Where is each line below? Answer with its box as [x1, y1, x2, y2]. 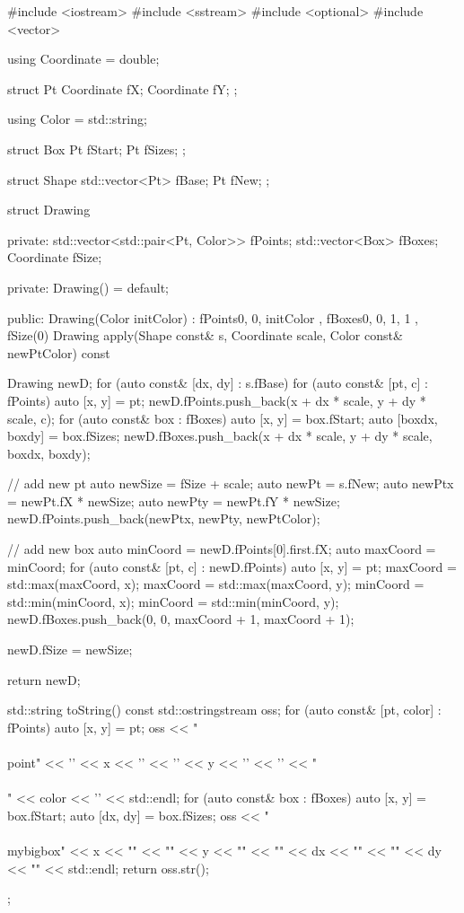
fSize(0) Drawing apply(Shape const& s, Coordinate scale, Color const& [7, 326, 403, 345]
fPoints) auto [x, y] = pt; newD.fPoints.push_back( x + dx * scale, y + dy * [7, 391, 426, 409]
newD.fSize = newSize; [7, 640, 133, 659]
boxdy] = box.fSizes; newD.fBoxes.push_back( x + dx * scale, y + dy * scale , [7, 426, 433, 445]
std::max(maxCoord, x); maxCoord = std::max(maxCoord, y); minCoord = [7, 575, 425, 593]
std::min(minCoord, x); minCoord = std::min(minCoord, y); [7, 592, 339, 610]
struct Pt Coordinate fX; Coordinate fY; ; [7, 79, 238, 98]
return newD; [7, 670, 81, 689]
